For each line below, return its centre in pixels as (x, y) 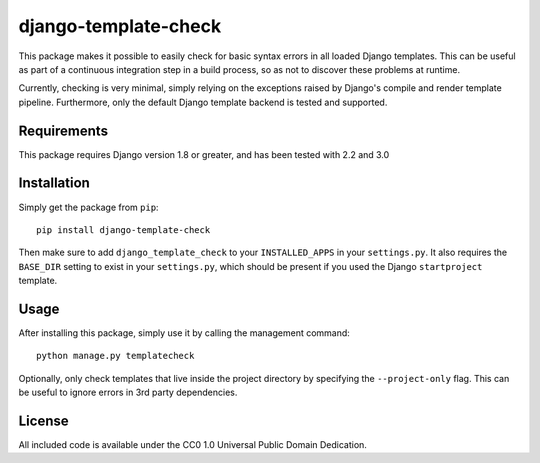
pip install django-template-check (123, 229)
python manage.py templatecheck (115, 356)
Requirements (63, 130)
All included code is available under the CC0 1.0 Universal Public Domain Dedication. (192, 445)
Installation (54, 183)
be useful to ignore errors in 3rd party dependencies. (128, 392)
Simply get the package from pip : (88, 207)
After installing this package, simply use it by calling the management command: (184, 333)
